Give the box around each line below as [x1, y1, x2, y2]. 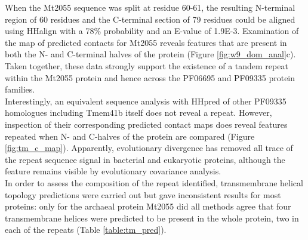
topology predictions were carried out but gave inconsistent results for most [5, 188, 281, 201]
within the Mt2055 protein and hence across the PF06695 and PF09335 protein [5, 71, 295, 84]
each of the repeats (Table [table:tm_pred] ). [5, 223, 167, 236]
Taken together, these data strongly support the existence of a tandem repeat [5, 59, 288, 72]
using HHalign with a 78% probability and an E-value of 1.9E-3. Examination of [5, 24, 299, 37]
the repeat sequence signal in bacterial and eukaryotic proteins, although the [5, 153, 285, 165]
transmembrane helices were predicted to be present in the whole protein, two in [5, 211, 299, 224]
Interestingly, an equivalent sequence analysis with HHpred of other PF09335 [5, 94, 287, 107]
